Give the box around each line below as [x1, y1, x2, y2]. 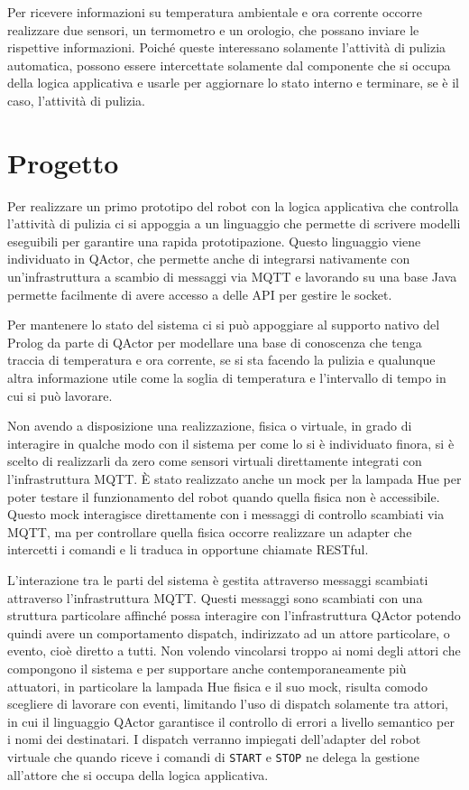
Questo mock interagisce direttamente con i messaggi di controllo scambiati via [7, 505, 445, 524]
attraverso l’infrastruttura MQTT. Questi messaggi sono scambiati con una [7, 588, 423, 607]
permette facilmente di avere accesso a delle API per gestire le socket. [7, 284, 392, 303]
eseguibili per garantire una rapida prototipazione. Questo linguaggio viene [7, 231, 421, 250]
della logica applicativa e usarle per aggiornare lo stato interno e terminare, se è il [7, 73, 459, 92]
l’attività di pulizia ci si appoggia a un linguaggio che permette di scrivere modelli [7, 214, 461, 233]
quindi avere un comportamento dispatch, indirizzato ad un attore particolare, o [7, 623, 450, 642]
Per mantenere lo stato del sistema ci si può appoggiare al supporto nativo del [7, 315, 440, 334]
